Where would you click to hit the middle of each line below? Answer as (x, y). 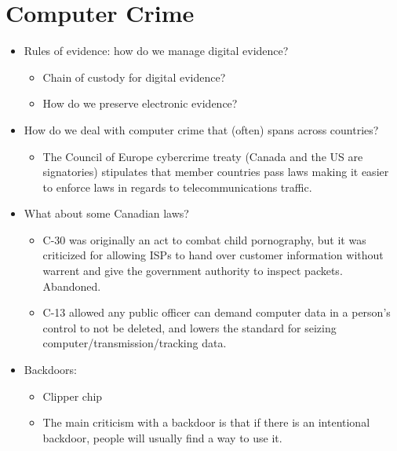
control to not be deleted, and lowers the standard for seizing (189, 327)
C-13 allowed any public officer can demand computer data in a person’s (217, 312)
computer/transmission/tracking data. (135, 343)
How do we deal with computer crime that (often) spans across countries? (201, 129)
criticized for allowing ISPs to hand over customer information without (213, 255)
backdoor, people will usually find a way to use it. (162, 437)
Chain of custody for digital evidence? (134, 77)
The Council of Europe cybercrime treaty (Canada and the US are (203, 156)
